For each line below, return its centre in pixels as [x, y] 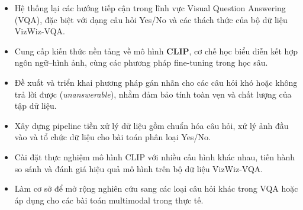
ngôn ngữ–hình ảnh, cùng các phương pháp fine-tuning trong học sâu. [141, 62]
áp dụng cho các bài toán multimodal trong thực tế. [109, 200]
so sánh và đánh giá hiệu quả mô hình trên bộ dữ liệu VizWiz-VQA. [139, 168]
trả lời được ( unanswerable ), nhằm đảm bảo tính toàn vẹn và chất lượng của [153, 94]
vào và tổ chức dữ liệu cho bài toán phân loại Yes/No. [112, 137]
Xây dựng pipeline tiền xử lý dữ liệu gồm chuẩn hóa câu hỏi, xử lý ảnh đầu [151, 125]
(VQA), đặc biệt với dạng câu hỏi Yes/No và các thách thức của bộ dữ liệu [151, 19]
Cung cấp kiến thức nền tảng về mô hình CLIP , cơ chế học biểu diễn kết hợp [156, 51]
